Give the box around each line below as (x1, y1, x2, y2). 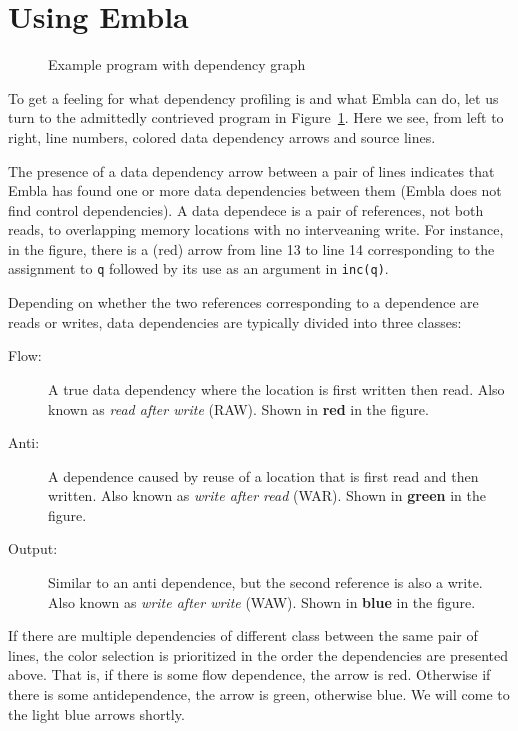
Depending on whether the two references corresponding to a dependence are (8, 292, 479, 313)
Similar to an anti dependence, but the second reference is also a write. (48, 572, 483, 593)
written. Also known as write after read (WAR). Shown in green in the (48, 485, 486, 506)
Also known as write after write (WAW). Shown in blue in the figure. (48, 591, 476, 612)
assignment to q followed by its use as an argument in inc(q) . (8, 258, 389, 279)
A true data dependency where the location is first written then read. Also (48, 378, 505, 399)
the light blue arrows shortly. (8, 703, 185, 724)
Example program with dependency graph (48, 54, 306, 75)
